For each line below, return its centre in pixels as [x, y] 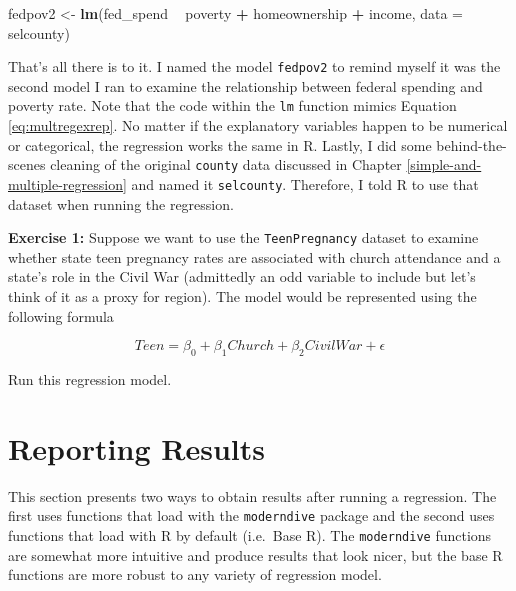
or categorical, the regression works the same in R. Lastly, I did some [220, 144]
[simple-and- [444, 164]
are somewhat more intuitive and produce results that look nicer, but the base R [255, 554]
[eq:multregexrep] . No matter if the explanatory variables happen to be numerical [258, 125]
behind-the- [471, 144]
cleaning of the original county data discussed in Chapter [226, 164]
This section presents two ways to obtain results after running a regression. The [252, 495]
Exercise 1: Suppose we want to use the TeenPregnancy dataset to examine [243, 237]
